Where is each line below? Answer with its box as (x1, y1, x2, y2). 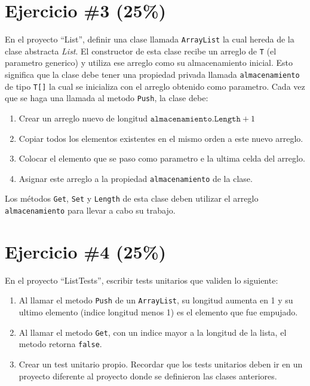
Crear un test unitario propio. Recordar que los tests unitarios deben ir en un (19, 358, 303, 370)
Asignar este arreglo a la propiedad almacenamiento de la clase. (19, 172, 253, 184)
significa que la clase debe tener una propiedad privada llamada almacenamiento (5, 68, 300, 81)
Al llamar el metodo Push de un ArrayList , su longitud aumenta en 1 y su (19, 294, 293, 306)
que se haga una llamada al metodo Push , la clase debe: (5, 92, 208, 104)
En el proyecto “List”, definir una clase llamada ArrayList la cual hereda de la (5, 33, 294, 45)
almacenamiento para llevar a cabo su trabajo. (5, 204, 176, 217)
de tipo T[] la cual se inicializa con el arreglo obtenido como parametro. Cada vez (5, 80, 305, 92)
